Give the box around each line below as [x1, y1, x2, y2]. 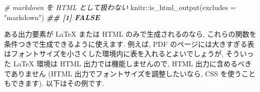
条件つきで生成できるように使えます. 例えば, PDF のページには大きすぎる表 [4, 38, 254, 49]
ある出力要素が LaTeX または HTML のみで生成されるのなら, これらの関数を [4, 29, 256, 39]
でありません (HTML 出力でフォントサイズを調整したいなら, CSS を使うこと [4, 68, 255, 78]
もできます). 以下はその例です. [4, 78, 104, 88]
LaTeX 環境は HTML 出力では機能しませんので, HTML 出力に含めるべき [13, 58, 252, 68]
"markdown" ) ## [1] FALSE [4, 12, 100, 22]
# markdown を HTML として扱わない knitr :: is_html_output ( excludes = [4, 2, 236, 12]
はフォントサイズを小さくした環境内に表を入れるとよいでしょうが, [4, 48, 224, 59]
